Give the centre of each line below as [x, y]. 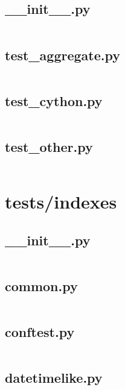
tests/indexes [61, 201]
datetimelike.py [54, 378]
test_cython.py [54, 100]
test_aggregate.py [62, 55]
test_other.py [49, 146]
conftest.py [40, 331]
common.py [41, 285]
